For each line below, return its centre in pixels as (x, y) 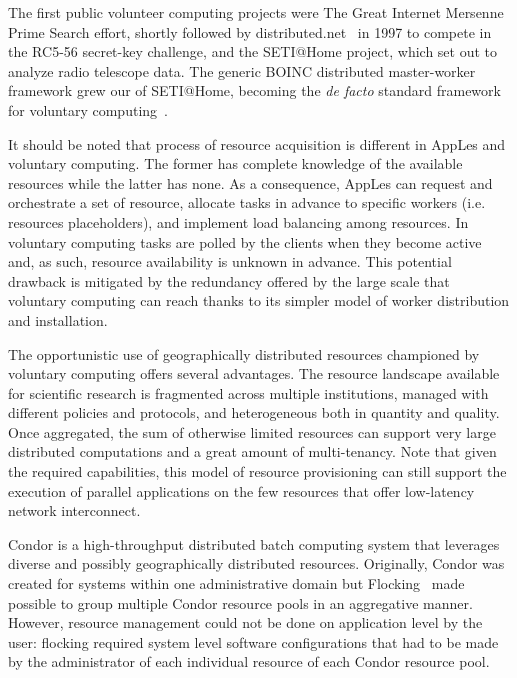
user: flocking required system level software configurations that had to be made (253, 641)
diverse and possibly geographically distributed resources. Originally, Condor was (256, 563)
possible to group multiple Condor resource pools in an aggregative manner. (240, 602)
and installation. (58, 319)
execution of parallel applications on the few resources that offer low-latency (241, 490)
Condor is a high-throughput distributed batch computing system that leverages (254, 543)
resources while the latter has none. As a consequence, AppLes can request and (250, 182)
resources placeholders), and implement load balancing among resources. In (238, 221)
